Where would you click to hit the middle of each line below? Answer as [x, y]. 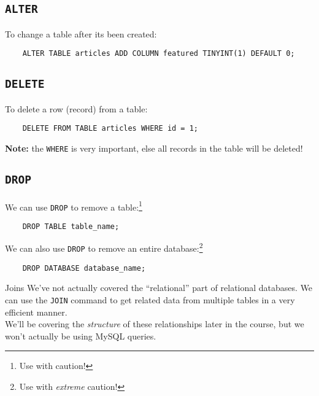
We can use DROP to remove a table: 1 [74, 206]
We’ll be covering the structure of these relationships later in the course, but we [155, 324]
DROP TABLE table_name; [71, 226]
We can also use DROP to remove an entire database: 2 [104, 247]
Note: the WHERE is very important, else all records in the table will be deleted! [154, 148]
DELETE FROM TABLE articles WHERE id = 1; [110, 129]
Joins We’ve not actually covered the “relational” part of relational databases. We [159, 288]
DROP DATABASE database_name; [84, 268]
